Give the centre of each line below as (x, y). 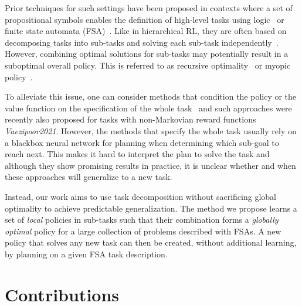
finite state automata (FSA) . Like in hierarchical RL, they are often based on (146, 31)
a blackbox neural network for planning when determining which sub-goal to (142, 142)
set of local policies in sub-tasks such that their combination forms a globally (142, 220)
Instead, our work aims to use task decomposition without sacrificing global (140, 196)
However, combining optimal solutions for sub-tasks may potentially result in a (147, 54)
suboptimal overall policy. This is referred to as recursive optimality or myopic (148, 65)
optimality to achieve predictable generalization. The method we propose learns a (151, 208)
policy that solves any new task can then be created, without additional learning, (151, 242)
